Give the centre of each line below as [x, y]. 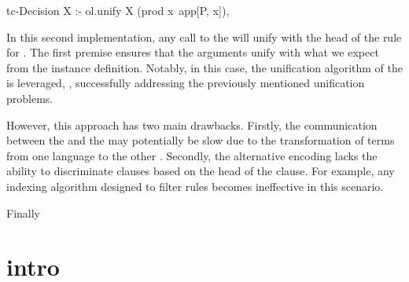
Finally [23, 212]
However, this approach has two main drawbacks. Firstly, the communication [192, 125]
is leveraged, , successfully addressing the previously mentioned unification [186, 83]
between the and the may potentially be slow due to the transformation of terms [201, 140]
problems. [30, 98]
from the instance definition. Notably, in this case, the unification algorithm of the [204, 67]
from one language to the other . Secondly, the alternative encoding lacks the [192, 155]
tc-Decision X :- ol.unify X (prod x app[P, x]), [118, 10]
